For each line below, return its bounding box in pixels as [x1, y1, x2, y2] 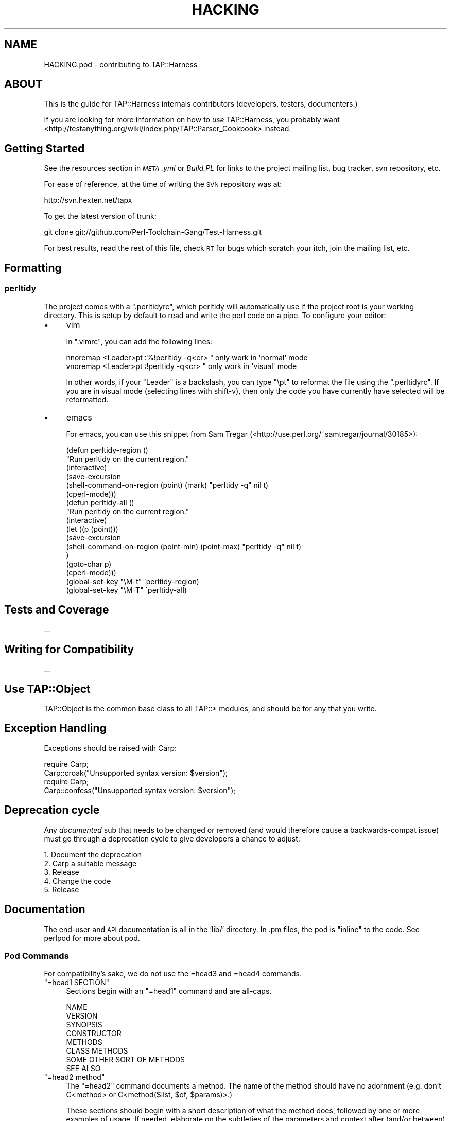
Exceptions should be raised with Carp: [44, 743, 177, 752]
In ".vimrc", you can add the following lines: [66, 337, 213, 346]
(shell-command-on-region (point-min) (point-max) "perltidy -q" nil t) [66, 541, 302, 551]
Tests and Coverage [4, 603, 109, 616]
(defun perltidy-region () [66, 445, 148, 454]
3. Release [44, 867, 79, 877]
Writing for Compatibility [4, 642, 134, 656]
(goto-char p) [66, 559, 112, 568]
